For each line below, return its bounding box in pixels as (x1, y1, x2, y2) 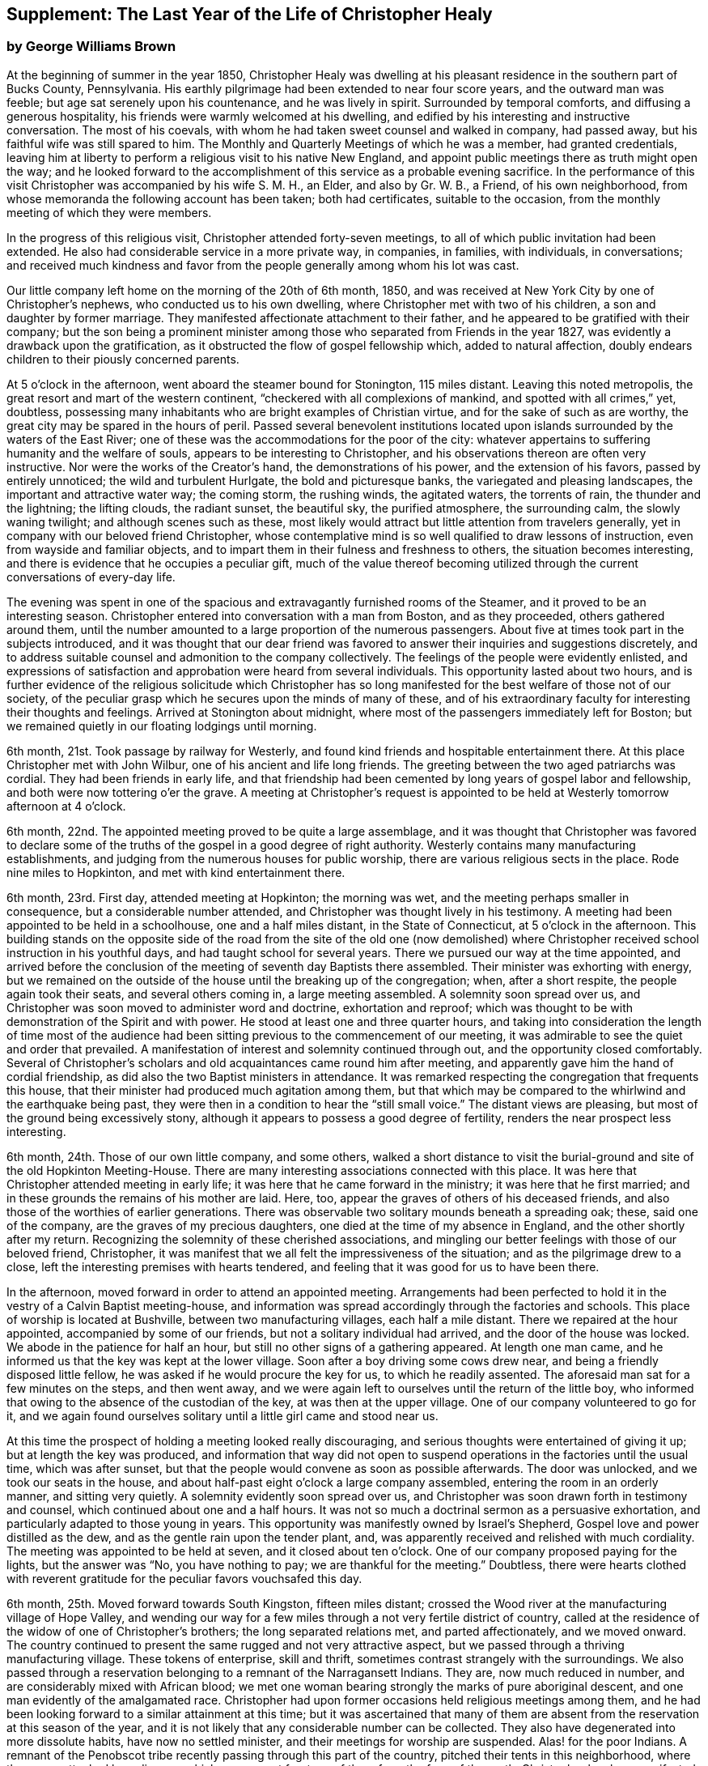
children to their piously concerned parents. (6, 351, 240, 366)
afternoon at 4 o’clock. (6, 798, 126, 813)
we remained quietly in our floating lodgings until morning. (6, 718, 317, 733)
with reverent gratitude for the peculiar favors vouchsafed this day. (6, 1571, 362, 1585)
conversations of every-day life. (6, 569, 176, 584)
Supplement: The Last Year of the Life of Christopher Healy (6, 4, 493, 24)
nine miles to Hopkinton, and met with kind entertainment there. (6, 865, 346, 879)
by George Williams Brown (6, 38, 176, 55)
